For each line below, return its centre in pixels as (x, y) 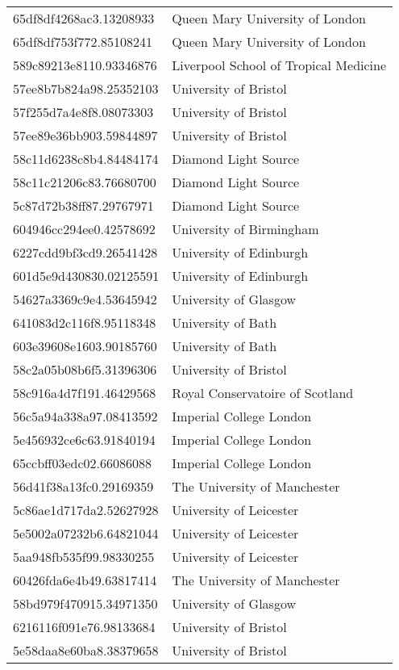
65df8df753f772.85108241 (83, 42)
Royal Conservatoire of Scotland (263, 393)
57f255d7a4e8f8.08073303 (83, 112)
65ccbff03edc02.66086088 (82, 463)
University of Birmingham (245, 229)
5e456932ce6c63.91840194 (84, 440)
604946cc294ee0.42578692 (84, 229)
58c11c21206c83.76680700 (85, 182)
